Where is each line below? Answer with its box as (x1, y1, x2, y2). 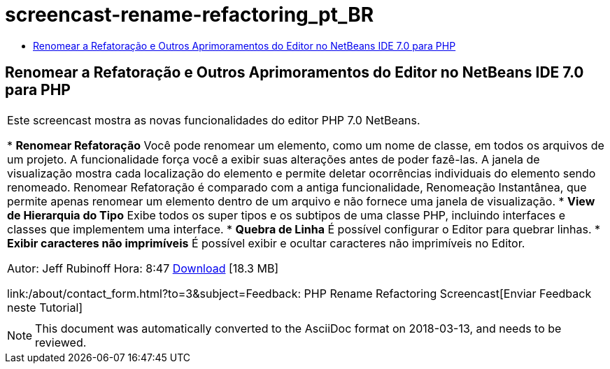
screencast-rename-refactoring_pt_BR (5, 3, 374, 27)
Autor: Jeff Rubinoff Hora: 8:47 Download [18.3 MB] (7, 261, 279, 275)
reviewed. (35, 335, 87, 349)
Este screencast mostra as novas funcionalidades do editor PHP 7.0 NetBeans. (7, 113, 420, 127)
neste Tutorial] (7, 300, 83, 314)
